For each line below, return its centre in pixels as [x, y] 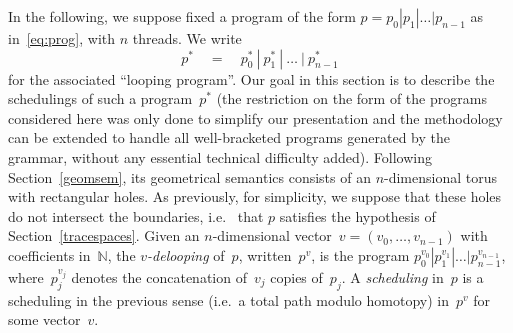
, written [265, 254]
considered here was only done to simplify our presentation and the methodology [255, 117]
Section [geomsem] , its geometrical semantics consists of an [189, 176]
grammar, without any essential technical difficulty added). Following [220, 156]
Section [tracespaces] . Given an [104, 235]
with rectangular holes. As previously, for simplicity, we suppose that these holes [255, 196]
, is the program [360, 254]
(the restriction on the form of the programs [351, 98]
